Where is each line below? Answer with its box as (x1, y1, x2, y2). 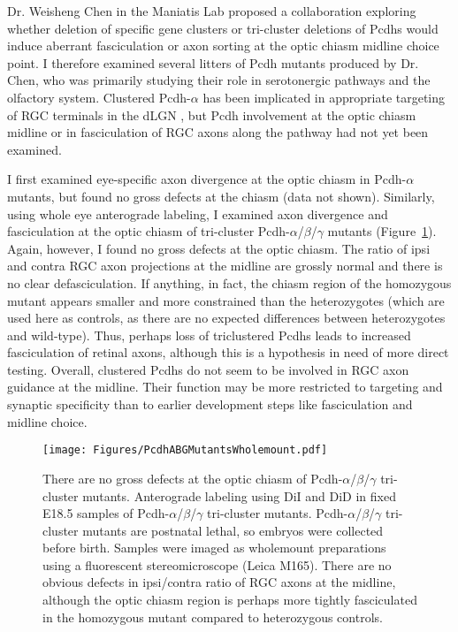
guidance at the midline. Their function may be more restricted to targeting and (7, 377, 443, 396)
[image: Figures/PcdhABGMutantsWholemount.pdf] (42, 444, 328, 457)
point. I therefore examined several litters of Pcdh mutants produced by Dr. (7, 53, 419, 72)
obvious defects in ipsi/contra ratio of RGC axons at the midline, (42, 573, 396, 591)
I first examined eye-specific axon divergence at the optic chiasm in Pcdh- (7, 170, 407, 188)
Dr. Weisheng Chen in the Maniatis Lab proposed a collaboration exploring (7, 2, 416, 19)
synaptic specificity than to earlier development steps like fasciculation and (7, 395, 413, 414)
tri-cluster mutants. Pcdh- (207, 504, 348, 522)
